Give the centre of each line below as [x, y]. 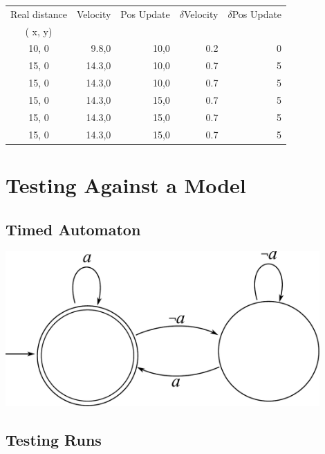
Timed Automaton [73, 229]
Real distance [39, 13]
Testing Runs [54, 439]
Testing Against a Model [126, 184]
